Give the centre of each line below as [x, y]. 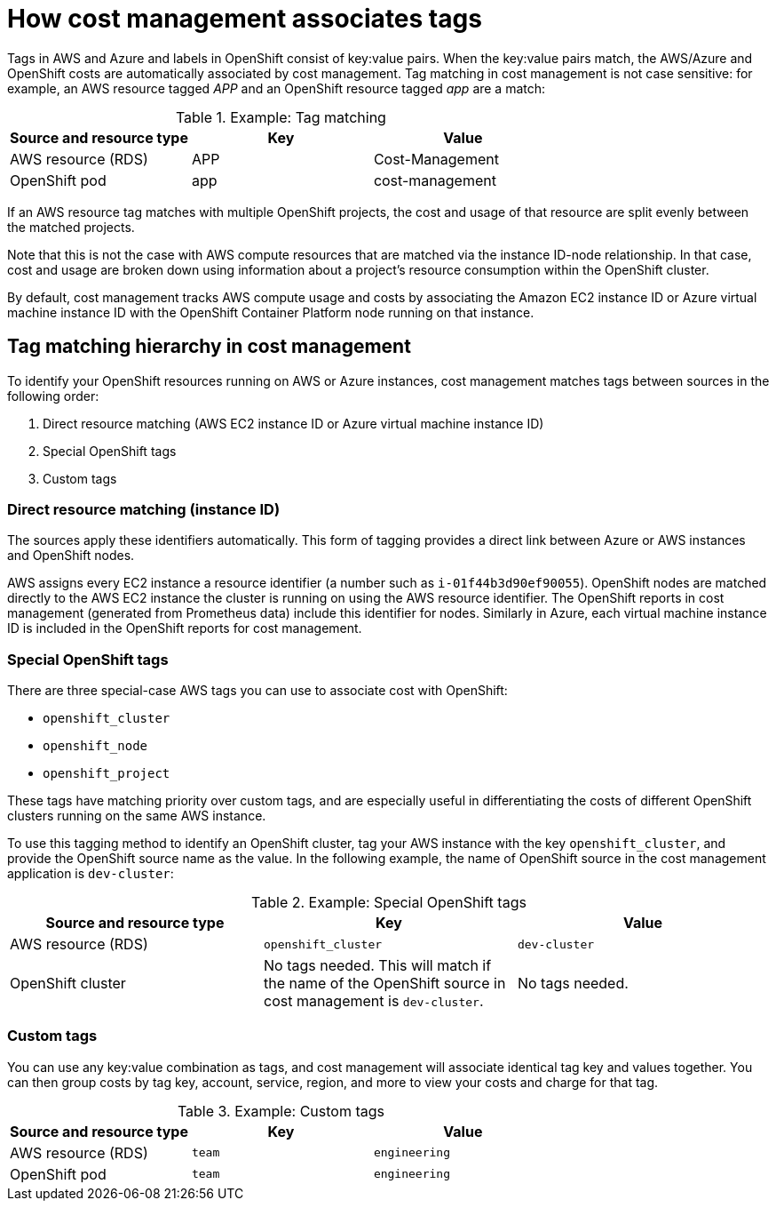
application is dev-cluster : [91, 874]
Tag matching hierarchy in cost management [209, 347]
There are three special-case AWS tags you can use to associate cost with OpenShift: [257, 691]
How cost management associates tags [245, 19]
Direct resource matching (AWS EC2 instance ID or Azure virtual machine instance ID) [293, 423]
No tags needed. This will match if [377, 966]
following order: [53, 396]
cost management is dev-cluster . [373, 1001]
